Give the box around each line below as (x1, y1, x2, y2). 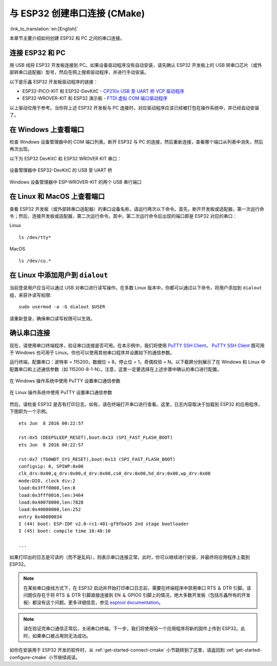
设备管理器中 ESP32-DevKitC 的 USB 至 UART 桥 (9, 167, 112, 173)
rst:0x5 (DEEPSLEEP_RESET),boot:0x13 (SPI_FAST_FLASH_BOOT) (18, 435, 173, 440)
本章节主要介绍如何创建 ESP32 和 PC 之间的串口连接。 (9, 35, 125, 41)
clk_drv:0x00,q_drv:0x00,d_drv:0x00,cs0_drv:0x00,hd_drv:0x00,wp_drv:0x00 (18, 471, 211, 476)
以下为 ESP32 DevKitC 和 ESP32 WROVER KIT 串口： (9, 155, 122, 161)
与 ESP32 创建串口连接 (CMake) (9, 8, 145, 19)
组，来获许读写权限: (9, 292, 52, 298)
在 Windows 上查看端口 (9, 125, 84, 134)
